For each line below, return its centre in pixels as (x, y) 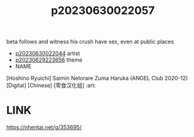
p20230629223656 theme (49, 60)
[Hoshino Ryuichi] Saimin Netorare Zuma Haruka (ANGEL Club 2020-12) (97, 78)
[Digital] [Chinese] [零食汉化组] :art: (51, 85)
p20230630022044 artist (47, 54)
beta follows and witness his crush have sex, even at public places (90, 42)
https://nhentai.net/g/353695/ (44, 127)
